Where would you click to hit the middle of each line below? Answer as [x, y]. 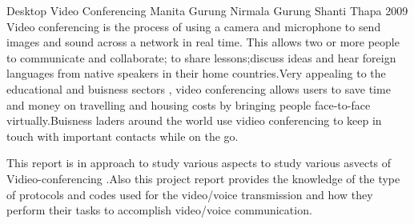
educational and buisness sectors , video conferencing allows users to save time [199, 88]
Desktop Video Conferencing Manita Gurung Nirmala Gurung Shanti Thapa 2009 [207, 10]
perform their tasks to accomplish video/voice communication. [159, 210]
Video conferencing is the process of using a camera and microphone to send [194, 26]
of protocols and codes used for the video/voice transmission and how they [190, 194]
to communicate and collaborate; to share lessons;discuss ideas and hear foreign [201, 57]
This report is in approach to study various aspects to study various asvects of [199, 163]
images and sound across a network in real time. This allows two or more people [203, 42]
